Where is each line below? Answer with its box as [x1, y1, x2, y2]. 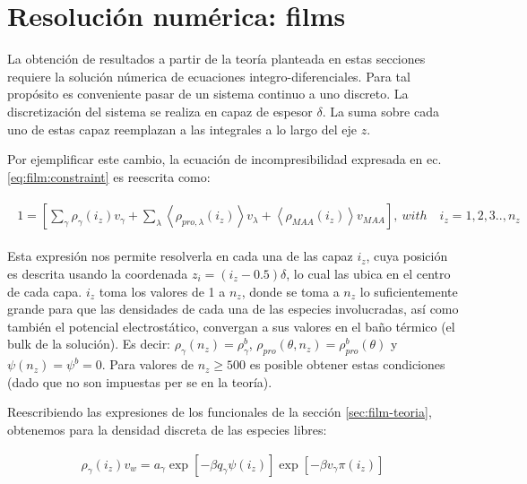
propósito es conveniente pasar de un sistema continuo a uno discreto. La [7, 84, 409, 103]
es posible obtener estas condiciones [249, 355, 445, 374]
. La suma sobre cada [322, 101, 439, 120]
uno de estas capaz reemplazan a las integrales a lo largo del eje [7, 119, 358, 138]
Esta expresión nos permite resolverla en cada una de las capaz [7, 246, 353, 265]
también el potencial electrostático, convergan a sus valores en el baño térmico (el [7, 316, 455, 335]
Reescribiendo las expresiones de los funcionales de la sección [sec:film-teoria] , [7, 402, 432, 421]
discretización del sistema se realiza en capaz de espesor [7, 101, 313, 120]
